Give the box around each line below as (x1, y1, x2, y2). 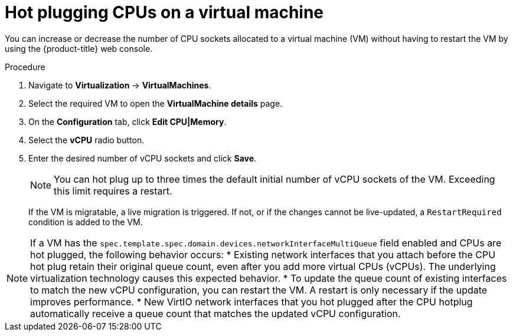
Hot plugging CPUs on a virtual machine (5, 2, 324, 22)
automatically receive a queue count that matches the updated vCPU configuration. (30, 307, 401, 319)
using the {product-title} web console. (5, 43, 153, 54)
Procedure (5, 61, 45, 72)
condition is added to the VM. (28, 216, 143, 227)
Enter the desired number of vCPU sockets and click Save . (28, 153, 257, 163)
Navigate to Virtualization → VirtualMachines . (28, 80, 211, 90)
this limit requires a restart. (54, 185, 172, 197)
